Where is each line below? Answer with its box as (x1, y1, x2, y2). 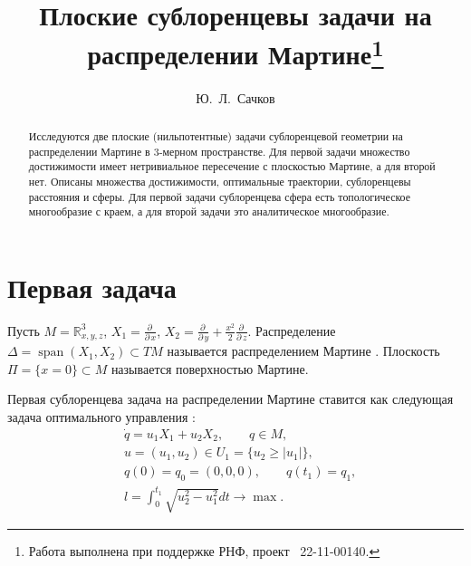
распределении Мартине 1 (87, 32, 384, 72)
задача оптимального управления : (7, 408, 196, 426)
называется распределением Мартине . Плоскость (167, 341, 440, 360)
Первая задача (7, 268, 177, 305)
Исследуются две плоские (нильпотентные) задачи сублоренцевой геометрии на (28, 129, 403, 144)
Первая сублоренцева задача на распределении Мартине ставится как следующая (7, 389, 454, 408)
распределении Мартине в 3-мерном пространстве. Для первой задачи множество (28, 143, 410, 158)
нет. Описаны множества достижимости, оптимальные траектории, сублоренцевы (28, 174, 411, 188)
